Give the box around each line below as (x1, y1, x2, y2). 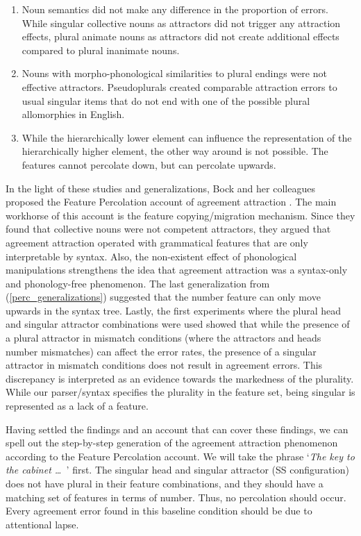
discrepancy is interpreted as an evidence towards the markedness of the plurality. (6, 371, 354, 385)
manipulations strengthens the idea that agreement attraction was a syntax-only (6, 262, 348, 277)
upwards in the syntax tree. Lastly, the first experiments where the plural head (6, 303, 342, 317)
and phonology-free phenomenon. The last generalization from (6, 276, 270, 290)
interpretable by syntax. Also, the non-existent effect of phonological (6, 249, 297, 263)
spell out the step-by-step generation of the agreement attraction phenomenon (6, 435, 338, 450)
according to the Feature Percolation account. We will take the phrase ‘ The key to (6, 449, 355, 463)
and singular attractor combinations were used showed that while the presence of (6, 317, 350, 331)
